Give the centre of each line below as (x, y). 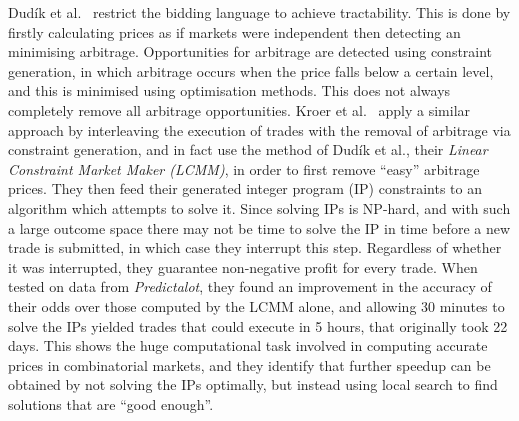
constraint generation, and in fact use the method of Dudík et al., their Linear (248, 149)
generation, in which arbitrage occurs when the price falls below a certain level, (251, 70)
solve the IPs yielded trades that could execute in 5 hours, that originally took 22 (258, 325)
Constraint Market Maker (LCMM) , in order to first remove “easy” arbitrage (244, 168)
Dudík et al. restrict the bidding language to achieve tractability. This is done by (259, 12)
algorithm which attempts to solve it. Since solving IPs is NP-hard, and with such (259, 207)
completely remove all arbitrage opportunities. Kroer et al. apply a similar (239, 109)
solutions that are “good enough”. (111, 403)
